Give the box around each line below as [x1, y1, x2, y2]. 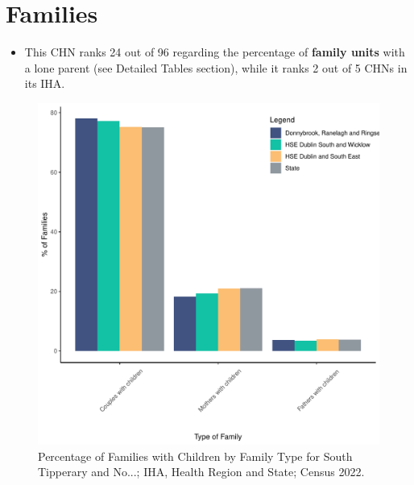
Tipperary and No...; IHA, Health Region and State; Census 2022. [38, 463, 365, 480]
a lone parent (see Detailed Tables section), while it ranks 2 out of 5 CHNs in [24, 59, 408, 76]
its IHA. [24, 75, 65, 92]
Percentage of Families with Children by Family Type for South [38, 447, 353, 464]
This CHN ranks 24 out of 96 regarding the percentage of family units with [24, 44, 405, 60]
